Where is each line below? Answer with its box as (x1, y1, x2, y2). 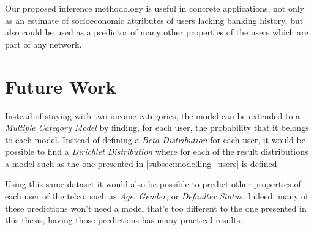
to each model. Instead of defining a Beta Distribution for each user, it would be (5, 133, 305, 146)
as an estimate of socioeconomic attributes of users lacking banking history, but (5, 13, 304, 26)
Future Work (5, 73, 116, 98)
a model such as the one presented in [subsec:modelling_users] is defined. (5, 157, 280, 169)
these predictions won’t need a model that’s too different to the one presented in (5, 201, 307, 214)
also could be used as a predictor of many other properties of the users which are (5, 26, 308, 39)
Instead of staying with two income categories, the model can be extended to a (5, 109, 301, 122)
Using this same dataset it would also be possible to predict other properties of (5, 177, 301, 190)
